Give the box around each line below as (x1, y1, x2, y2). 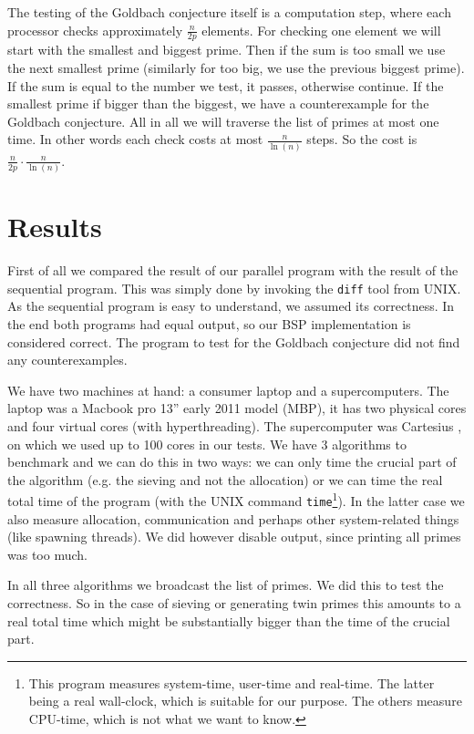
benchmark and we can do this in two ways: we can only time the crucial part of (7, 452, 457, 471)
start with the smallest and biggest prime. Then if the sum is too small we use (7, 40, 446, 59)
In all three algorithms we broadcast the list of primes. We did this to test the (7, 575, 444, 594)
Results (7, 208, 102, 245)
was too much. (7, 544, 88, 563)
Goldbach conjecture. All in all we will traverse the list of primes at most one (7, 111, 439, 130)
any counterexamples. (7, 350, 128, 369)
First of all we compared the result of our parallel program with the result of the (7, 261, 459, 280)
